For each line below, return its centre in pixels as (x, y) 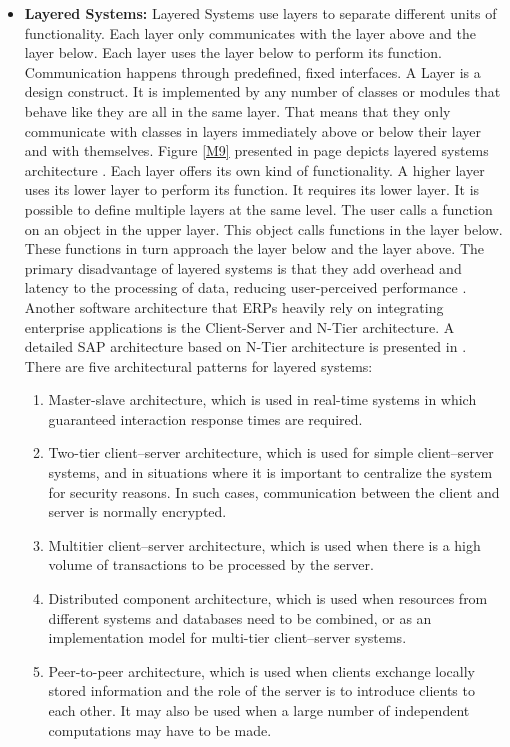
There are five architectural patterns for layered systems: (198, 365)
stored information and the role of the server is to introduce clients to (261, 690)
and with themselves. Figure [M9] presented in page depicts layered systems (256, 150)
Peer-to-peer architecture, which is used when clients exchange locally (261, 670)
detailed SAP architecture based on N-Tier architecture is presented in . (245, 346)
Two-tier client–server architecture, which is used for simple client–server (271, 452)
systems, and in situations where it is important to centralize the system (270, 472)
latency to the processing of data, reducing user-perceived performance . (245, 287)
